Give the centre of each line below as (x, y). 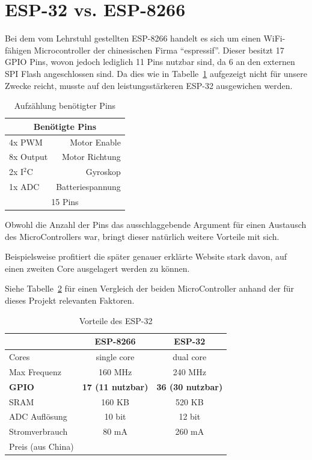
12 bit (190, 416)
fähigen (18, 50)
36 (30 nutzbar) (190, 386)
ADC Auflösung (38, 416)
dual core (190, 357)
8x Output (29, 157)
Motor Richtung (91, 157)
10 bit (115, 416)
